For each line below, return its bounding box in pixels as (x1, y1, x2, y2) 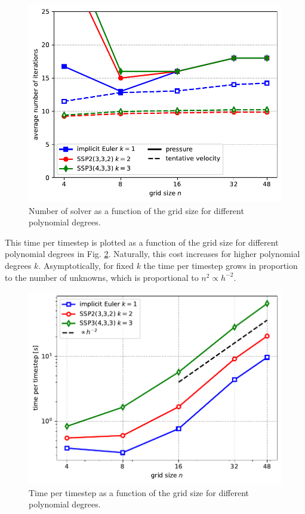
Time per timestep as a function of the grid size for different (29, 486, 249, 498)
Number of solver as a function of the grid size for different (29, 204, 244, 216)
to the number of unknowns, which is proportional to (5, 271, 199, 283)
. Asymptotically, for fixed (38, 259, 134, 272)
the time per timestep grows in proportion (143, 259, 298, 272)
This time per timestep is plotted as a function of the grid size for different (5, 236, 279, 248)
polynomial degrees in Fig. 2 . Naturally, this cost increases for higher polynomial (5, 247, 300, 260)
